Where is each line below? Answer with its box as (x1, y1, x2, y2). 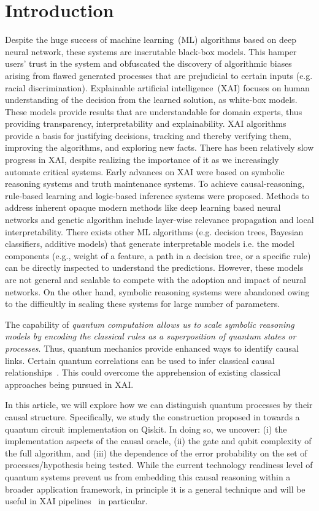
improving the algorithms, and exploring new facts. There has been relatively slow (5, 141, 314, 154)
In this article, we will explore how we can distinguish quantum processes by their (5, 398, 313, 411)
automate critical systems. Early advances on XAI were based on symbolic (5, 165, 285, 178)
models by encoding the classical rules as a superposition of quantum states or (5, 330, 296, 343)
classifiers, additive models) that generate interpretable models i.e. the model (5, 237, 294, 250)
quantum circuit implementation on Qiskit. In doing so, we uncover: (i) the (5, 422, 287, 435)
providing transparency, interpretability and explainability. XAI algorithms (5, 117, 286, 130)
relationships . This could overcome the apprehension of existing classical (5, 366, 281, 379)
